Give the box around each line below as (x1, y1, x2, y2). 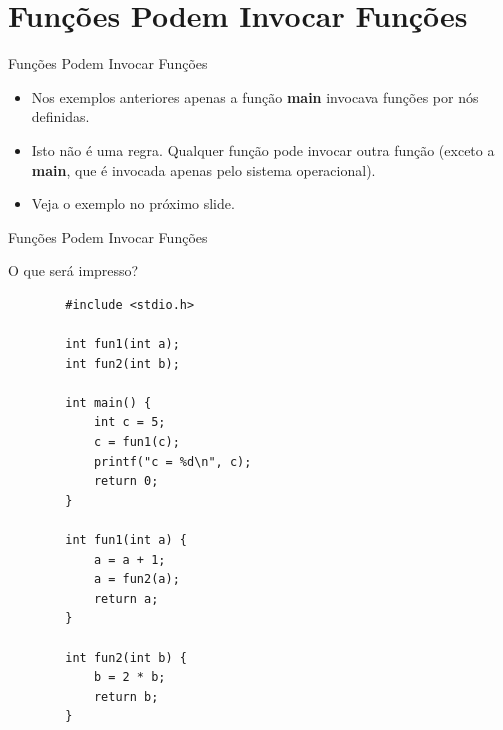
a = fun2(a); (93, 572, 180, 587)
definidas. (31, 106, 90, 127)
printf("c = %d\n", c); (93, 454, 252, 469)
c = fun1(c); (93, 435, 180, 450)
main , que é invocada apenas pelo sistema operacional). (31, 159, 376, 180)
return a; (93, 591, 159, 606)
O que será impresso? (8, 260, 139, 281)
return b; (93, 689, 159, 704)
